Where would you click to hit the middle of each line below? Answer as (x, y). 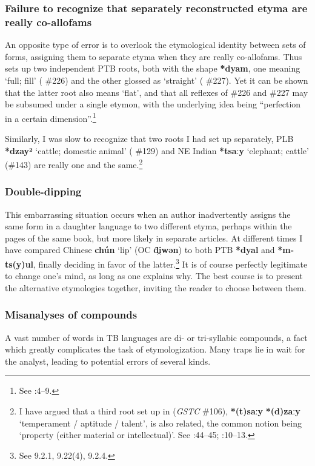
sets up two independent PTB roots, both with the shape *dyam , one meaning (153, 68)
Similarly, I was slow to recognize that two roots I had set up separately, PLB (149, 138)
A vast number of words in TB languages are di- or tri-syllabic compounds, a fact (156, 337)
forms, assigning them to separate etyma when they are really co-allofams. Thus (154, 56)
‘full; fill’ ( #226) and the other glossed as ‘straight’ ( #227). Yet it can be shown (157, 80)
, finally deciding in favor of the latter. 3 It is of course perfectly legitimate (171, 263)
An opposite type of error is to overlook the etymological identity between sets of (155, 45)
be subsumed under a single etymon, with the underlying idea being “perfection (153, 104)
